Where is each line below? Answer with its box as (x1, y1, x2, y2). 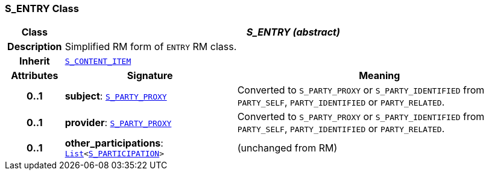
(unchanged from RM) (237, 141, 338, 154)
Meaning (359, 69, 400, 82)
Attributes (11, 69, 58, 82)
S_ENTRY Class (5, 2, 79, 14)
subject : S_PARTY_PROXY (65, 90, 167, 103)
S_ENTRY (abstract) (246, 26, 340, 39)
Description (7, 40, 62, 53)
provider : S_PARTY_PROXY (65, 116, 172, 129)
